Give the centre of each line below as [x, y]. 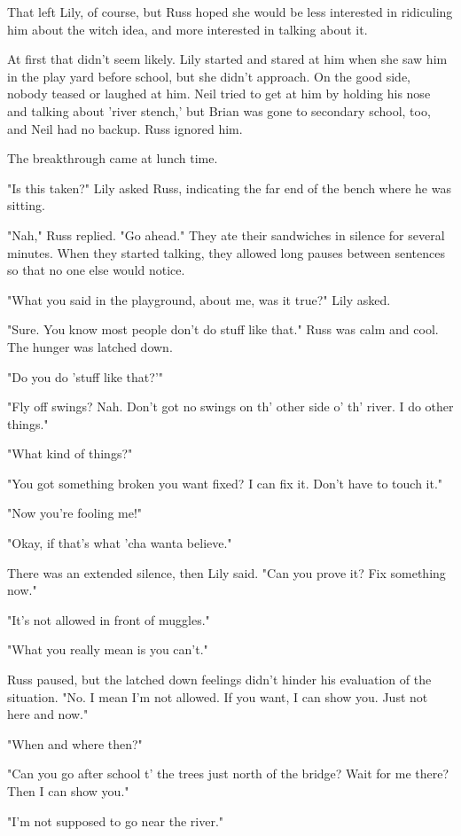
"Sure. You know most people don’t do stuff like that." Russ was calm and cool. [223, 329]
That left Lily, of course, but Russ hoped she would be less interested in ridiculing [230, 12]
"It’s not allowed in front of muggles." [109, 619]
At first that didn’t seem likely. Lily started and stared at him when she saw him [227, 59]
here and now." [48, 714]
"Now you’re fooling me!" [75, 513]
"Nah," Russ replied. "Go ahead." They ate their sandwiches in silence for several [226, 234]
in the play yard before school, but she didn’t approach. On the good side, [209, 76]
